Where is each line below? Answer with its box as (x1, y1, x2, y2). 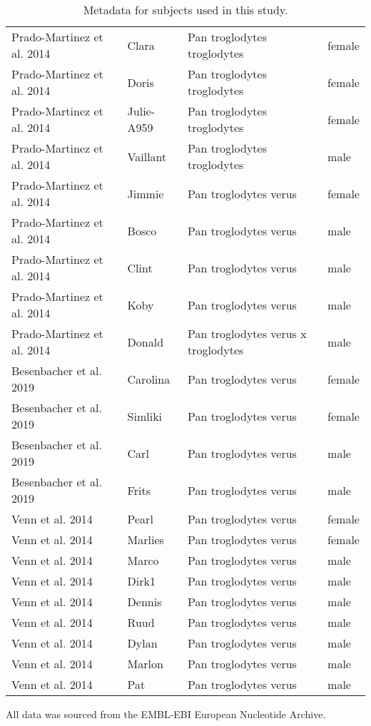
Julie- (127, 103, 156, 119)
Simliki (127, 407, 163, 424)
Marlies (127, 531, 164, 548)
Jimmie (127, 185, 164, 202)
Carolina (127, 370, 171, 387)
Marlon (127, 655, 163, 672)
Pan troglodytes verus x (187, 325, 307, 342)
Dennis (127, 593, 162, 610)
